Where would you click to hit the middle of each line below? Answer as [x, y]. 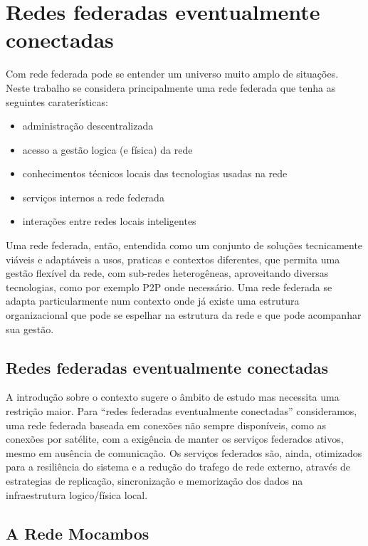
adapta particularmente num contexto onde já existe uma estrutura [153, 301]
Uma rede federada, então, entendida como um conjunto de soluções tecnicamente [184, 245]
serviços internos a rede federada [93, 197]
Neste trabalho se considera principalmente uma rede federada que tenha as [171, 87]
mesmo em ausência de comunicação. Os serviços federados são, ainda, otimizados [184, 452]
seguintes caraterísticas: [57, 101]
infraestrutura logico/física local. [77, 494]
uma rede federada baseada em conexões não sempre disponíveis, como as [166, 425]
